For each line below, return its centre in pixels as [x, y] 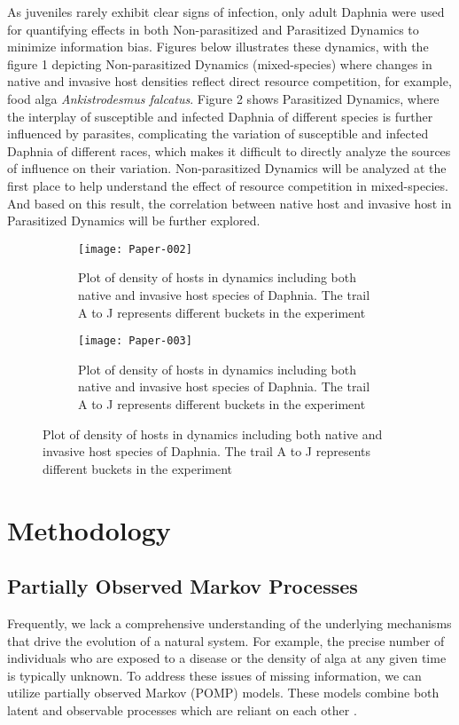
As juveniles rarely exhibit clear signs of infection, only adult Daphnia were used [226, 12]
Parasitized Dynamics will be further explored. [134, 221]
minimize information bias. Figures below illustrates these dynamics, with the [218, 47]
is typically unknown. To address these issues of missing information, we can [214, 675]
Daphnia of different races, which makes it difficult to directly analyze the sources [229, 150]
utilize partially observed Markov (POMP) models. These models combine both [223, 693]
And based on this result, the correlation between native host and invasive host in [229, 203]
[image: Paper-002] [135, 249]
